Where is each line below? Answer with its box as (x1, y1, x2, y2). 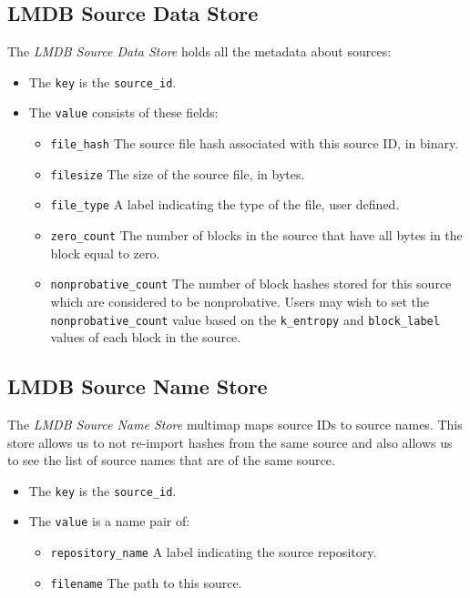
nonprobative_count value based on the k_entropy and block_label (50, 309, 440, 329)
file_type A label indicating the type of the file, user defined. (50, 195, 400, 214)
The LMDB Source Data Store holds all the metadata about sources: (7, 42, 392, 61)
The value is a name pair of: (28, 512, 190, 531)
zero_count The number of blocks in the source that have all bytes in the (50, 226, 463, 245)
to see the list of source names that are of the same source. (7, 451, 335, 470)
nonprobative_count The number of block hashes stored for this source (50, 274, 452, 293)
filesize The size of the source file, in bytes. (50, 164, 305, 183)
